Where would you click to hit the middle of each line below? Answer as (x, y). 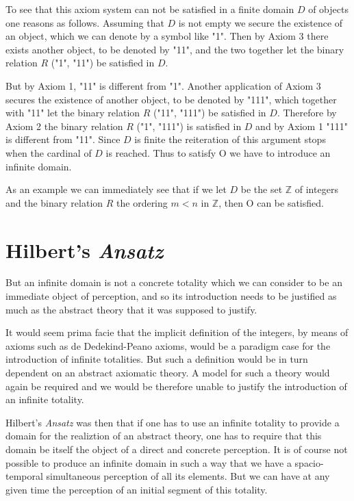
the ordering (142, 202)
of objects (328, 9)
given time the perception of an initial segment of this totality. (137, 489)
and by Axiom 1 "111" (302, 126)
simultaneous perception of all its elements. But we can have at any (188, 476)
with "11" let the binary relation (73, 113)
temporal (24, 476)
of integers (316, 189)
